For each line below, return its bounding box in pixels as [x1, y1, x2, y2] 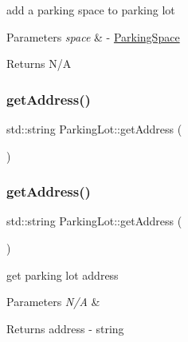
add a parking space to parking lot [6, 2, 175, 18]
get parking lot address [6, 266, 119, 283]
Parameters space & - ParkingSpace [6, 28, 180, 45]
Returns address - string [6, 320, 124, 336]
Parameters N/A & [6, 293, 100, 310]
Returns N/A [6, 55, 72, 72]
